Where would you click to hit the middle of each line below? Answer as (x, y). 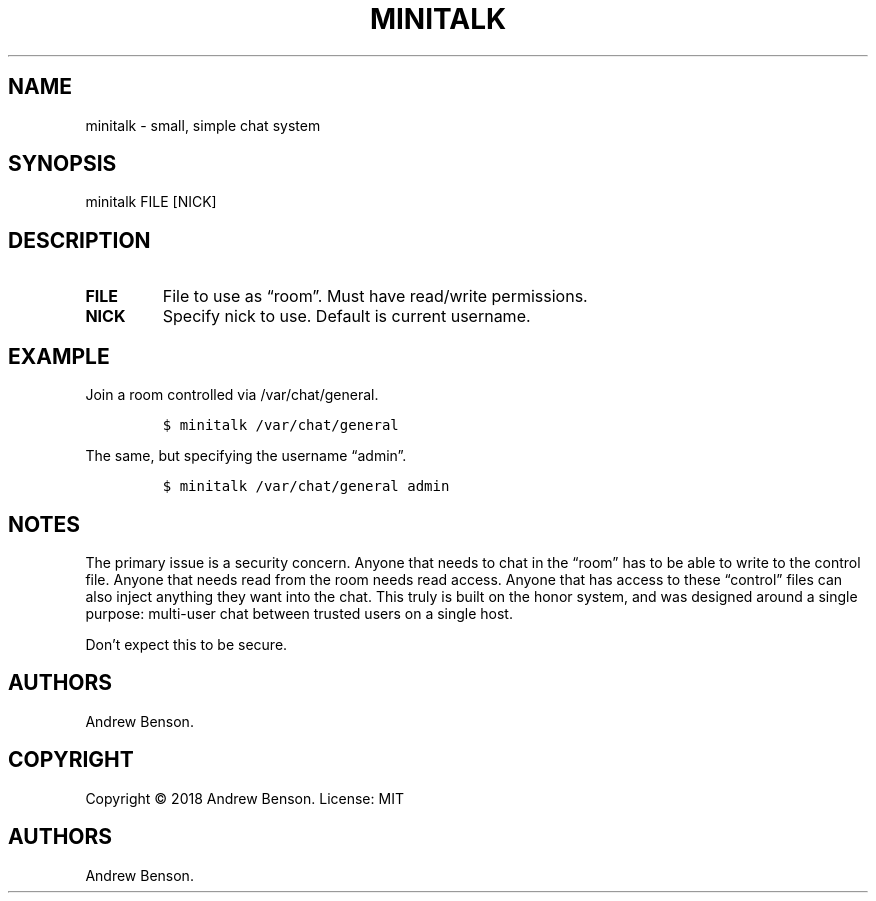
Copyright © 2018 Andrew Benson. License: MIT (244, 798)
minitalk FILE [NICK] (151, 202)
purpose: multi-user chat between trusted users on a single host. (299, 613)
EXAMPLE (59, 356)
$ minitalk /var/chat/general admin (306, 486)
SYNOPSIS (62, 164)
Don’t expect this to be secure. (186, 644)
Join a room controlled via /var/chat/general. (232, 395)
